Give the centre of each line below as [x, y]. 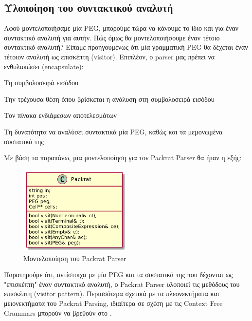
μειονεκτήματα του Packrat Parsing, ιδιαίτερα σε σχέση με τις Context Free [113, 303]
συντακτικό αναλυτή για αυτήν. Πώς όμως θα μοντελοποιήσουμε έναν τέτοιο [112, 37]
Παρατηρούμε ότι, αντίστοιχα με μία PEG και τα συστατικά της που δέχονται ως [118, 274]
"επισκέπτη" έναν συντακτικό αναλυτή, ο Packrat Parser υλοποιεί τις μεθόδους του [122, 284]
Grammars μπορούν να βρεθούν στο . [58, 312]
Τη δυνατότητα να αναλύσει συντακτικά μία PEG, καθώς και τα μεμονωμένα [113, 131]
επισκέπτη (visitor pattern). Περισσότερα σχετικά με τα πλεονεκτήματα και [112, 293]
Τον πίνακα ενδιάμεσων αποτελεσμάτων [60, 115]
